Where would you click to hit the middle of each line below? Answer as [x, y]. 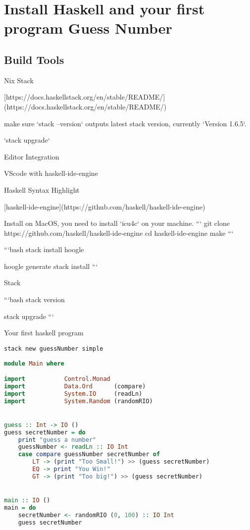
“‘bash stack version [34, 299]
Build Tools [34, 59]
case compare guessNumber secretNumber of [89, 454]
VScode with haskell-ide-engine [51, 173]
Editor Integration [32, 156]
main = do [20, 508]
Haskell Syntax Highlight [42, 189]
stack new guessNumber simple [54, 348]
